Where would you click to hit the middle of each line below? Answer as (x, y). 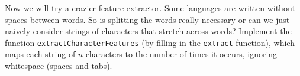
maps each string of (40, 54)
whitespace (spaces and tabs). (59, 66)
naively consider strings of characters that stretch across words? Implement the (148, 31)
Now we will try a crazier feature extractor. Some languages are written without (150, 8)
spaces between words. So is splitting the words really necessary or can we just (147, 19)
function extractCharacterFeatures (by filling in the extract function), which (150, 42)
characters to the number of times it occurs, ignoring (181, 54)
